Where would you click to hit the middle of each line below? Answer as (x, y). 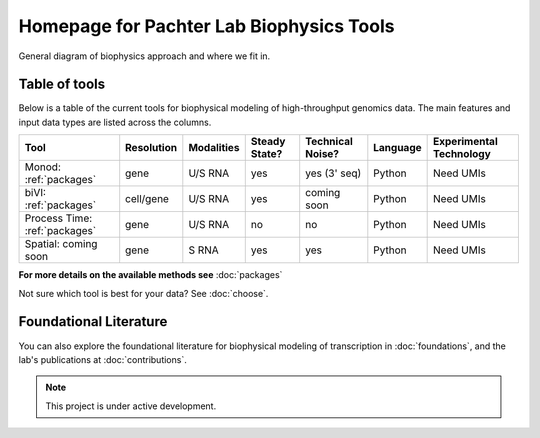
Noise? (322, 154)
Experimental (466, 142)
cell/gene (147, 199)
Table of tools (61, 84)
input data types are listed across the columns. (115, 122)
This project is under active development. (131, 406)
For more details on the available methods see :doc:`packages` (150, 275)
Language (397, 148)
